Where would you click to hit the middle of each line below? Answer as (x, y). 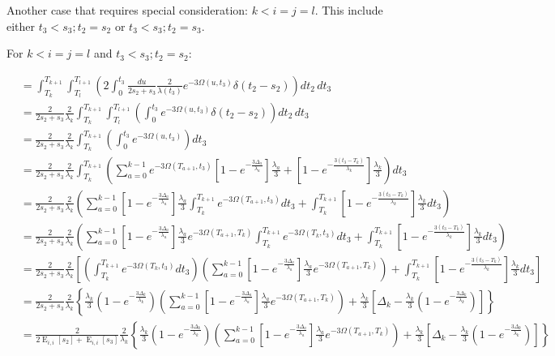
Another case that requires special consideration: (127, 10)
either (21, 26)
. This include (349, 10)
